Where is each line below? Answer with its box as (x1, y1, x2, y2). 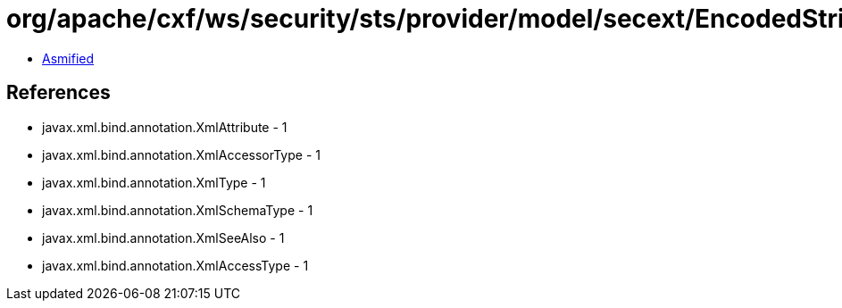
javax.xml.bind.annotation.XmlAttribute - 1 (42, 119, 288, 135)
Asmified (42, 50, 95, 66)
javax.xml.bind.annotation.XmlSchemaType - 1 (42, 202, 313, 218)
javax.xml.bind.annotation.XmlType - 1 (42, 174, 266, 190)
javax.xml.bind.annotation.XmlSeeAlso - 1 (42, 229, 285, 246)
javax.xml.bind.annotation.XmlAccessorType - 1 (42, 146, 321, 162)
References (6, 81, 111, 104)
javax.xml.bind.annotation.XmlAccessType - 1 (42, 257, 309, 273)
